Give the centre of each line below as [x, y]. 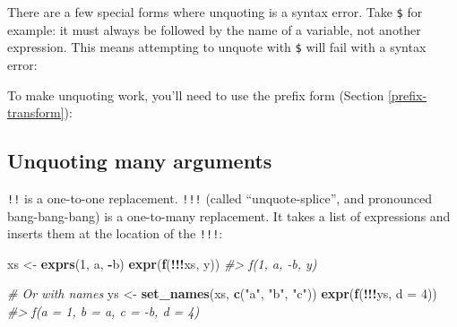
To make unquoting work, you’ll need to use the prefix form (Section [196, 95]
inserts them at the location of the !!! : [115, 233]
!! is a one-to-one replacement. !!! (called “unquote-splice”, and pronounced [220, 198]
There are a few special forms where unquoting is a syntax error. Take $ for [215, 12]
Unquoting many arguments [140, 161]
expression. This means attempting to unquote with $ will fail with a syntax [217, 47]
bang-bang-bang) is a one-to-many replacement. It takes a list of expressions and [229, 215]
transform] [36, 112]
